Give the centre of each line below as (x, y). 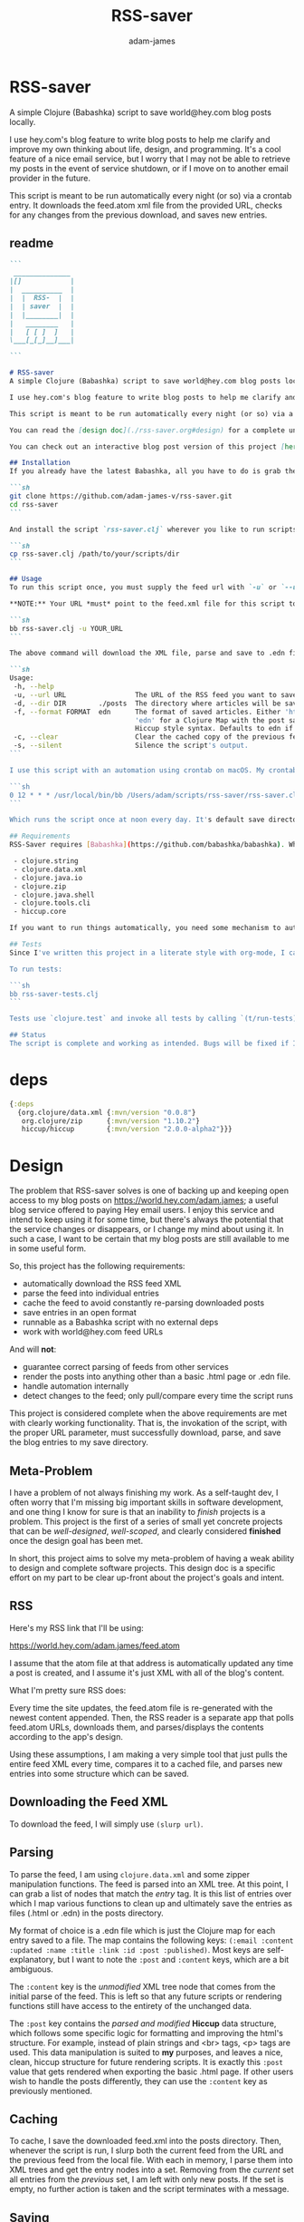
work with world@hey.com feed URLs (93, 1332)
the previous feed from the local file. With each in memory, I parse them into (151, 2160)
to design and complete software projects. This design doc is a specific (142, 1568)
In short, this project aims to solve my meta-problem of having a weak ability (152, 1558)
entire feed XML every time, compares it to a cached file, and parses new (146, 1763)
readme (32, 243)
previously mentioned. (51, 2091)
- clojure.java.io (48, 878)
